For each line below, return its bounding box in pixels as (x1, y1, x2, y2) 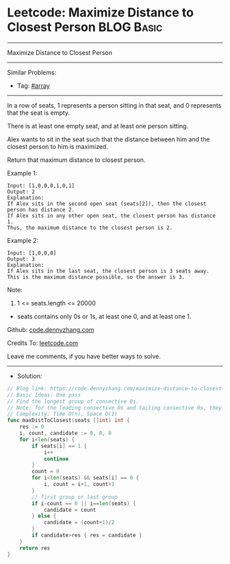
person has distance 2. (7, 206, 75, 213)
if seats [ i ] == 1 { (31, 443, 88, 449)
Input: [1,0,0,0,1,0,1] (7, 182, 75, 189)
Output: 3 (7, 255, 36, 262)
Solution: (16, 372, 42, 380)
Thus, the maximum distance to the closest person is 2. (7, 224, 173, 231)
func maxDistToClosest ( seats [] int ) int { (7, 417, 130, 424)
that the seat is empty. (7, 108, 71, 117)
